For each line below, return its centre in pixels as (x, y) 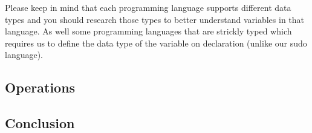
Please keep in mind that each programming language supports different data (148, 7)
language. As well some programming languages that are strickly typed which (148, 31)
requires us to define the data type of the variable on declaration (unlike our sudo (156, 43)
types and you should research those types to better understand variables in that (155, 19)
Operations (40, 87)
